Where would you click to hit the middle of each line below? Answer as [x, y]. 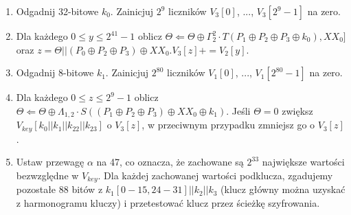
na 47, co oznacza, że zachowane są [170, 162]
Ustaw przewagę [50, 162]
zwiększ [297, 110]
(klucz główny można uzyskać [283, 189]
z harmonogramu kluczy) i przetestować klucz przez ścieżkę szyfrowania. [168, 202]
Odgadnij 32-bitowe [57, 11]
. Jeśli [238, 110]
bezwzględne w [47, 175]
